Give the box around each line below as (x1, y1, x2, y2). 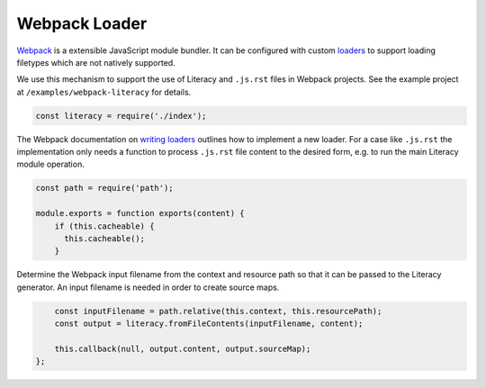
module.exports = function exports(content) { (35, 208, 245, 219)
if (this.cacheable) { (54, 221, 155, 231)
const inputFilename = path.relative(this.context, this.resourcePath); (54, 306, 382, 316)
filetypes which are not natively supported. (16, 57, 175, 68)
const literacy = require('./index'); (35, 111, 207, 121)
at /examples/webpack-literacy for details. (16, 86, 192, 97)
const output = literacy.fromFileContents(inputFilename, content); (54, 319, 364, 329)
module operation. (16, 158, 85, 170)
